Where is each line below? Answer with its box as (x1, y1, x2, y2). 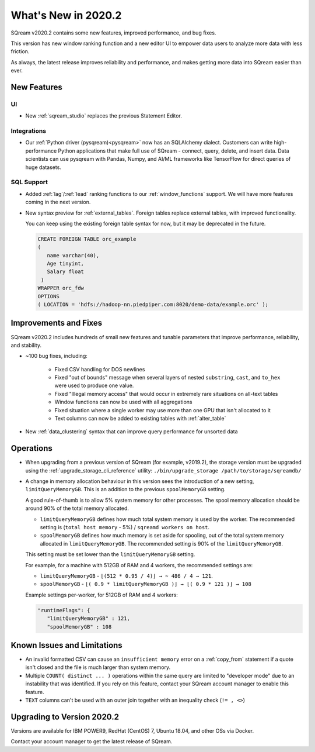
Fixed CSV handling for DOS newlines (54, 365, 145, 372)
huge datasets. (25, 164, 61, 171)
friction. (10, 48, 30, 55)
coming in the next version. (25, 199, 91, 206)
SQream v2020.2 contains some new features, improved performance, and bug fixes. (10, 29, 216, 36)
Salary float (47, 268, 85, 275)
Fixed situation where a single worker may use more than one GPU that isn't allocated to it (54, 406, 271, 413)
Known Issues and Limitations (10, 640, 123, 650)
